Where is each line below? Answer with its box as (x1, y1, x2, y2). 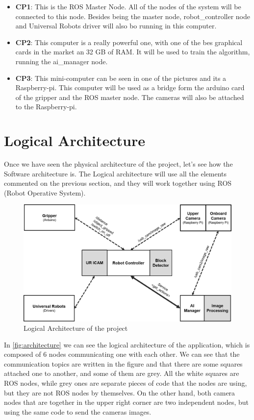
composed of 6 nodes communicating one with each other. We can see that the (4, 349, 240, 359)
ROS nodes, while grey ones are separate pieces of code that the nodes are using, (4, 378, 247, 388)
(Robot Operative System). (4, 187, 86, 198)
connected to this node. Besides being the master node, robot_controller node (15, 11, 251, 21)
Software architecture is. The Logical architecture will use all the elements (4, 168, 227, 178)
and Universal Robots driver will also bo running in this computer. (15, 21, 217, 31)
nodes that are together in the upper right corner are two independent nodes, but (4, 397, 249, 407)
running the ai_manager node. (15, 56, 108, 66)
